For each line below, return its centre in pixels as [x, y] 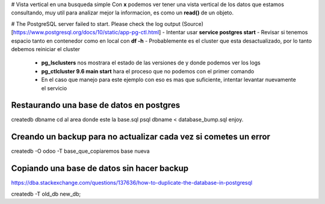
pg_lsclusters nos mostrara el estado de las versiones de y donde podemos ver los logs [151, 63]
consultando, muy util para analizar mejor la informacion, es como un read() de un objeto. [122, 13]
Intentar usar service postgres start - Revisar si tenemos [237, 32]
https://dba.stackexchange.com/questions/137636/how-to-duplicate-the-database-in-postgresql [132, 183]
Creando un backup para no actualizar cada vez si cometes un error [141, 137]
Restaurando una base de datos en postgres [96, 105]
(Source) [193, 23]
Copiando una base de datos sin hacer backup [100, 168]
